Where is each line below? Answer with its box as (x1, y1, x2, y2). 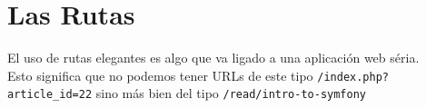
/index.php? (317, 70, 389, 83)
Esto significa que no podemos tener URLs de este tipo (7, 65, 313, 84)
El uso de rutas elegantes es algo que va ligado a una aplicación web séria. (7, 48, 420, 67)
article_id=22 (7, 88, 93, 102)
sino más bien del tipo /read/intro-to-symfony (95, 83, 367, 103)
